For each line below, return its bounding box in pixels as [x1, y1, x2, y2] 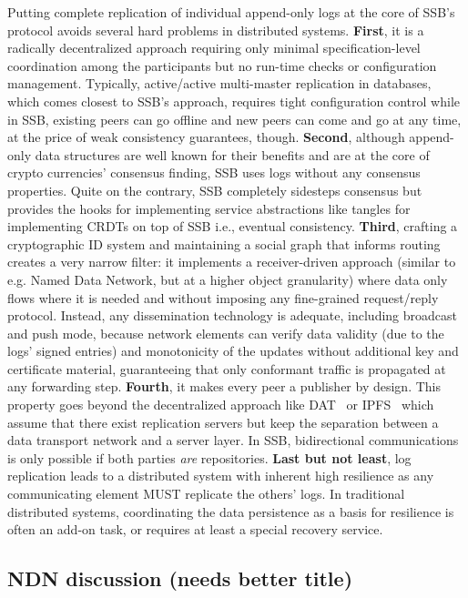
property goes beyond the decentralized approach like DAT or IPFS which [7, 395, 434, 414]
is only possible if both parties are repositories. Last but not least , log [7, 448, 412, 467]
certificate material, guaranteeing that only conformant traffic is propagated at [7, 359, 446, 378]
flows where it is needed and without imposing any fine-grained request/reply [7, 288, 439, 307]
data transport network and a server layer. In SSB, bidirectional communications [7, 431, 459, 450]
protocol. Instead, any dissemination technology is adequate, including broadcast [7, 306, 458, 325]
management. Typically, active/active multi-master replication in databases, [7, 74, 432, 93]
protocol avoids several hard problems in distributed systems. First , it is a [7, 20, 424, 39]
